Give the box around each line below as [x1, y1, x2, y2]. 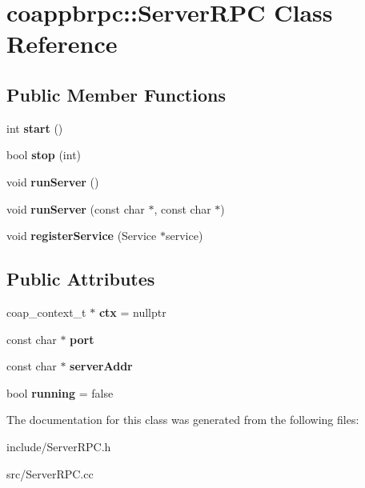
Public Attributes [6, 266, 155, 291]
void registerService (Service [6, 227, 157, 244]
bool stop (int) [6, 146, 82, 163]
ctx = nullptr [98, 303, 166, 320]
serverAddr [70, 358, 133, 374]
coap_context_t [6, 303, 86, 320]
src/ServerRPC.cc [6, 465, 94, 482]
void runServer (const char [6, 200, 145, 217]
